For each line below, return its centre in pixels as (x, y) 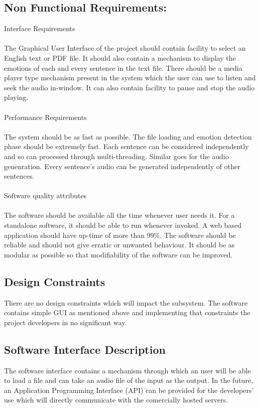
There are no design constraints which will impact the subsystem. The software (126, 302)
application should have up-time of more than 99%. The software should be (120, 235)
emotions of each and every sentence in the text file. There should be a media (123, 67)
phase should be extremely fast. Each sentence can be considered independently (126, 146)
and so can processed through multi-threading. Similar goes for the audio (116, 156)
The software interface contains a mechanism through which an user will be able (127, 370)
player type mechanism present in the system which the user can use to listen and (130, 78)
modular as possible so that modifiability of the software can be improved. (118, 254)
